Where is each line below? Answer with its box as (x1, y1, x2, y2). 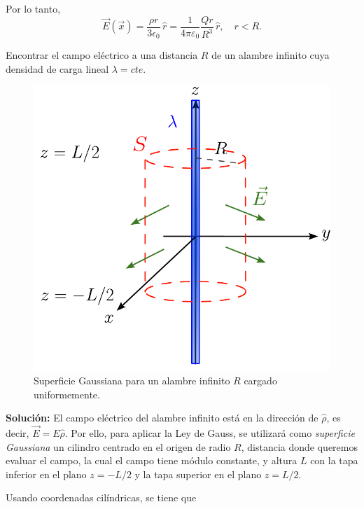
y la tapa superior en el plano (134, 466, 262, 481)
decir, (6, 425, 29, 440)
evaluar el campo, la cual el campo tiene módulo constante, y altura (6, 453, 297, 468)
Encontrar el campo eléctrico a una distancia (6, 48, 198, 62)
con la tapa (310, 453, 358, 468)
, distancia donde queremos (241, 439, 358, 454)
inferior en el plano (6, 466, 87, 481)
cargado (244, 372, 277, 387)
